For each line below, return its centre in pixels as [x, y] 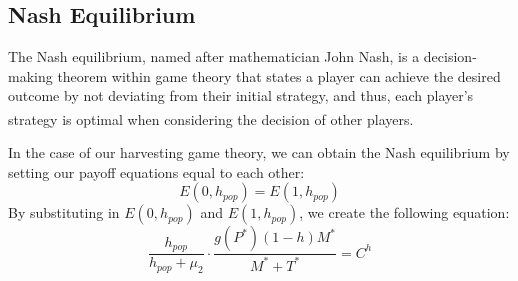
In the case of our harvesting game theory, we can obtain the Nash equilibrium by [259, 152]
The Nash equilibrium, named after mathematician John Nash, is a [214, 56]
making [30, 75]
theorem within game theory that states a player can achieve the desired [279, 75]
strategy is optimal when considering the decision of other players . [211, 118]
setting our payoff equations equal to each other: [156, 171]
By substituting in [64, 212]
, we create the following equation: [404, 212]
